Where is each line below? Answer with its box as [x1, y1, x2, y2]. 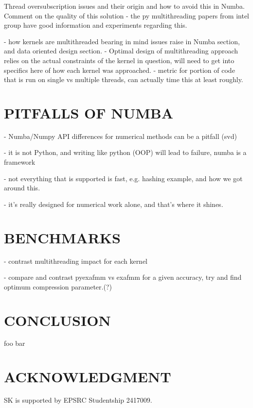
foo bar [4, 338, 25, 348]
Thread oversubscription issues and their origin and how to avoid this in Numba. [4, 1, 245, 11]
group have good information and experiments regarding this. [4, 20, 187, 30]
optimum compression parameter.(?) [4, 281, 112, 291]
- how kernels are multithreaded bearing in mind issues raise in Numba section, [4, 36, 240, 46]
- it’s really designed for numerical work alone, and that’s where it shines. [4, 199, 223, 209]
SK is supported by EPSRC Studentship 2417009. [4, 395, 152, 405]
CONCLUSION [4, 310, 111, 330]
